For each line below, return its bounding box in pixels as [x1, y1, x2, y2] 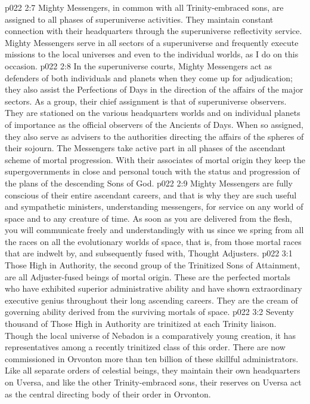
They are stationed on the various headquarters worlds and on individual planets [5, 106, 300, 119]
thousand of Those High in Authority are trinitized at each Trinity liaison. [5, 317, 277, 330]
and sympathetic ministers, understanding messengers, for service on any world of [5, 200, 303, 213]
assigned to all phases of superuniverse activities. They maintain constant [5, 13, 274, 25]
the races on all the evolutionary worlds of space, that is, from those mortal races [5, 235, 302, 247]
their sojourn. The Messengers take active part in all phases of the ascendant [5, 142, 286, 154]
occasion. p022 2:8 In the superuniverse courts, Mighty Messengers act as [5, 59, 272, 72]
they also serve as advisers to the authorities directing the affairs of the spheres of [5, 130, 304, 142]
